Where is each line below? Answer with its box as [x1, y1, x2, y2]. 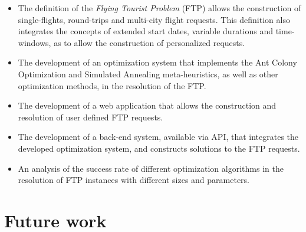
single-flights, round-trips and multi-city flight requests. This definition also [18, 13, 290, 25]
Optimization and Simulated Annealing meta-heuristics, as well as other [18, 67, 278, 80]
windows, [18, 36, 51, 48]
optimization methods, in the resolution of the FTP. [18, 79, 206, 92]
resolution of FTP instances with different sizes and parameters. [18, 174, 250, 186]
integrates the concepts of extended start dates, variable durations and [18, 25, 274, 37]
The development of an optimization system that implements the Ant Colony [18, 56, 297, 68]
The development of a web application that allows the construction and [18, 99, 277, 112]
